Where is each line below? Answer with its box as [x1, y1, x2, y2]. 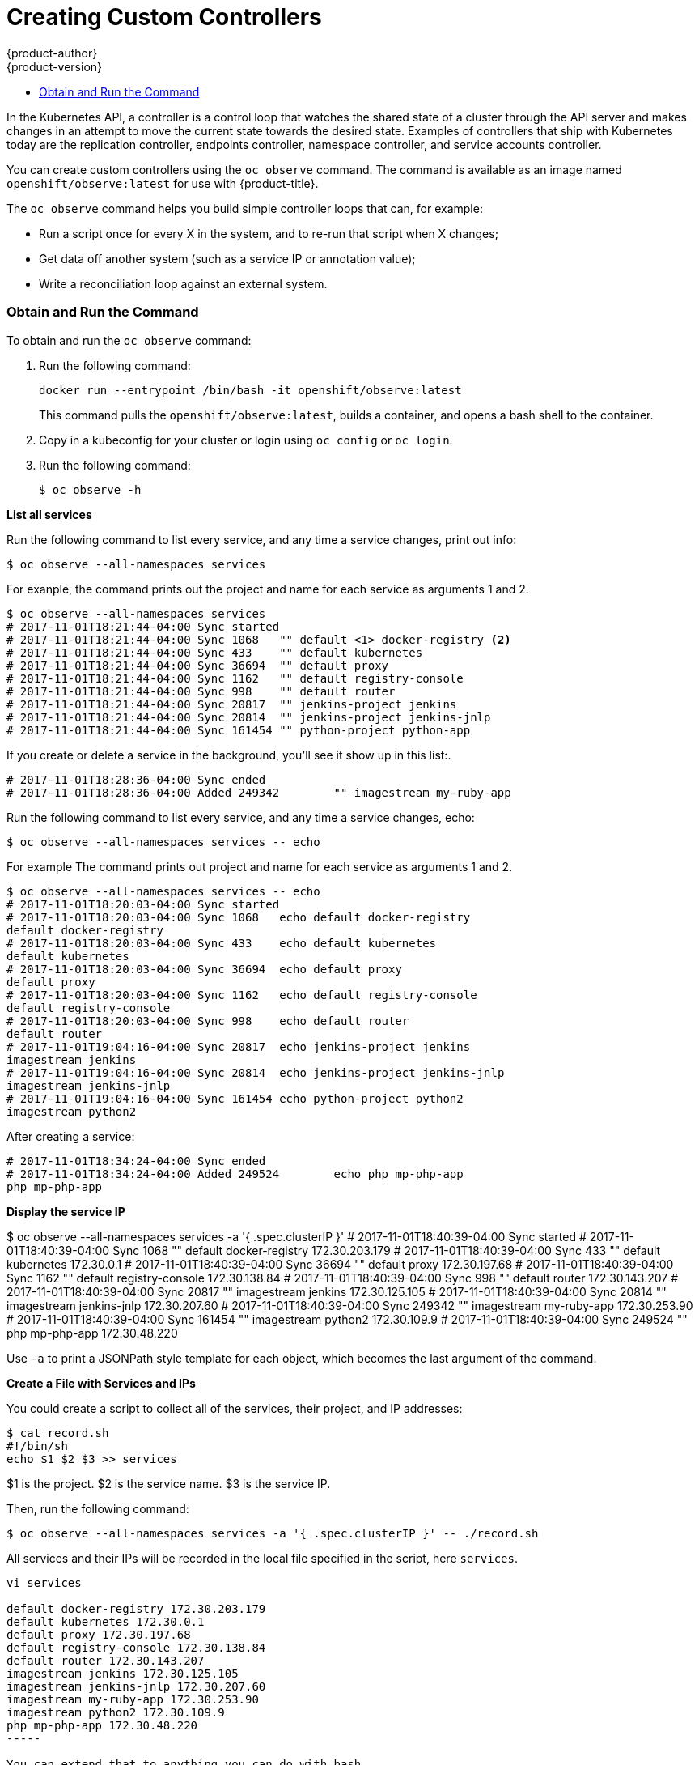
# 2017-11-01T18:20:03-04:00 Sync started [6, 897, 280, 911]
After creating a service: [6, 1129, 135, 1143]
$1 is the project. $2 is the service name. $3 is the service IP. [6, 1476, 331, 1491]
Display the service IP [6, 1204, 125, 1218]
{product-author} [6, 45, 98, 60]
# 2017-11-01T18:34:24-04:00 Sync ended [6, 1154, 266, 1167]
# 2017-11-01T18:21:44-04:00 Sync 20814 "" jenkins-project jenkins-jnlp [6, 710, 491, 724]
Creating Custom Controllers [6, 3, 322, 31]
